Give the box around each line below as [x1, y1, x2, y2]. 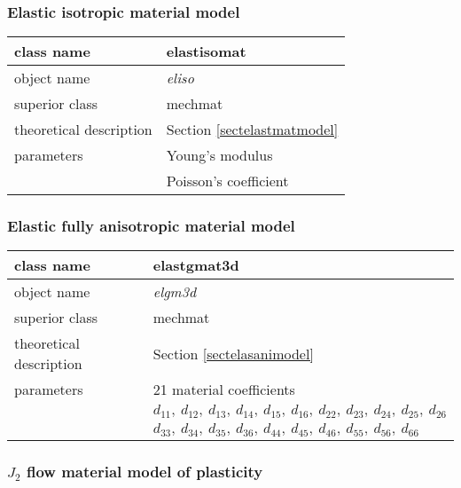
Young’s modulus [166, 145, 273, 166]
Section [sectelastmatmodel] [166, 119, 339, 140]
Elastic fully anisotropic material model [7, 215, 295, 237]
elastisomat [166, 41, 246, 62]
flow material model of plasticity [27, 460, 263, 483]
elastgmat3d [152, 255, 239, 276]
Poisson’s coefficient [166, 170, 289, 192]
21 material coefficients [152, 379, 295, 400]
